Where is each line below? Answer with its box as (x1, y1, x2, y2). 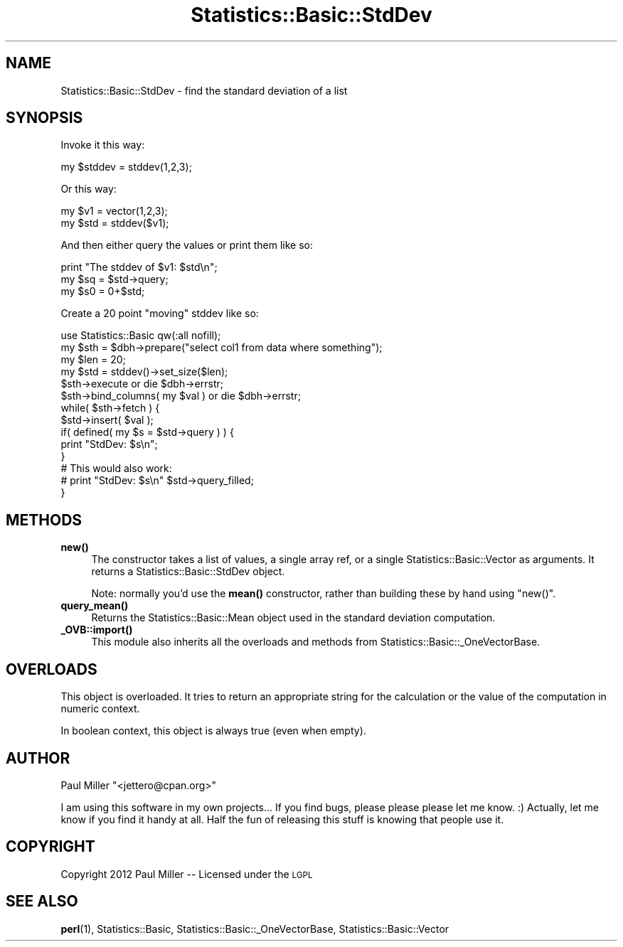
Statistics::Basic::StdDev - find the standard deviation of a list (60, 84, 348, 97)
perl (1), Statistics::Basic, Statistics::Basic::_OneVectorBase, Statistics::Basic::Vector (60, 922, 449, 935)
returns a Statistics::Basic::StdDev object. (91, 565, 285, 578)
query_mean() (60, 599, 129, 612)
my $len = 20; (60, 353, 126, 366)
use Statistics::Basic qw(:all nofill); (60, 329, 221, 342)
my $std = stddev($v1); (60, 217, 169, 230)
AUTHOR (6, 749, 70, 767)
